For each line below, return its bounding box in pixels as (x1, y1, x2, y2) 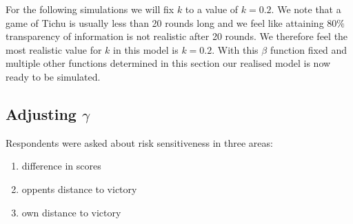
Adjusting (6, 103, 77, 124)
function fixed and (270, 42, 347, 57)
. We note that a (271, 2, 341, 16)
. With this (212, 42, 259, 57)
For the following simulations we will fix (6, 2, 174, 16)
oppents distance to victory (21, 181, 137, 196)
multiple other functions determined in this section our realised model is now (6, 56, 331, 70)
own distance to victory (21, 205, 121, 219)
